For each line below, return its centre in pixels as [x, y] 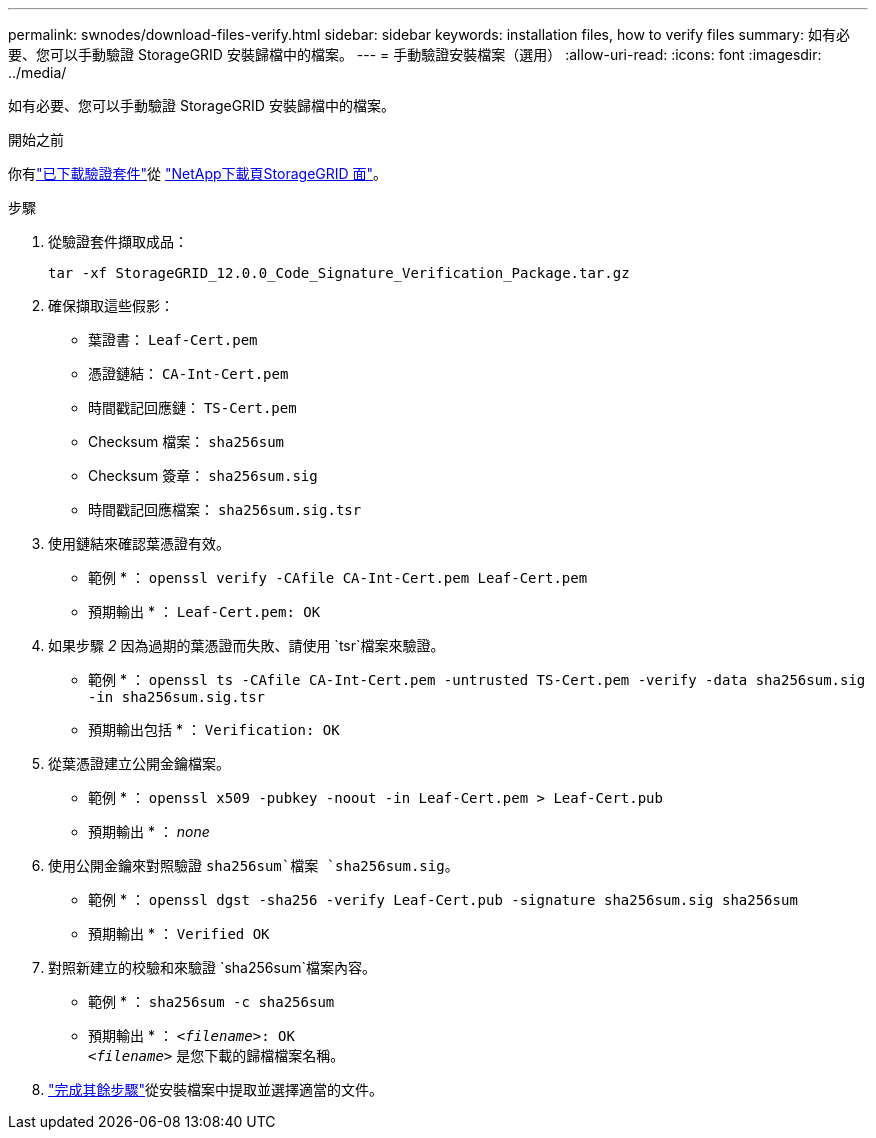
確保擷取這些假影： [111, 305]
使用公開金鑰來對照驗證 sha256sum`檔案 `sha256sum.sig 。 [253, 865]
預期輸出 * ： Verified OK [179, 933]
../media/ [37, 72]
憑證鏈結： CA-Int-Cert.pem [188, 373]
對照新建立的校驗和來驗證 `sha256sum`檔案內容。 [212, 967]
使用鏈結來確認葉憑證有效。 [139, 543]
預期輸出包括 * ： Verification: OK [214, 729]
